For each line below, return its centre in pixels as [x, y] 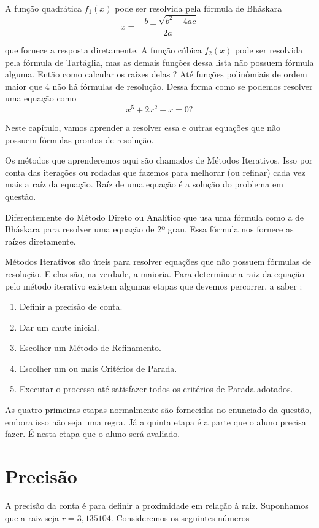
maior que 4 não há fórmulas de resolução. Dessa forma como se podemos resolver [159, 86]
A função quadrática [43, 8]
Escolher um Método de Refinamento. [90, 348]
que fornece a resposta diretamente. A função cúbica [103, 49]
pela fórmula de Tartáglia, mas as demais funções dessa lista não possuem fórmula [159, 62]
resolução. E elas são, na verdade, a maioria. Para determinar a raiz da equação [155, 273]
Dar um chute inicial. [59, 327]
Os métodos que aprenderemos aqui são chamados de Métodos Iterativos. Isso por [159, 160]
